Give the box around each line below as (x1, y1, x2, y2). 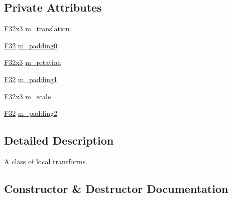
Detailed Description (4, 133, 114, 148)
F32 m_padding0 (4, 40, 58, 50)
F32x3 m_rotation (4, 57, 61, 68)
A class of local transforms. (4, 156, 88, 166)
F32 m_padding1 (4, 74, 58, 84)
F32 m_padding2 (4, 108, 58, 118)
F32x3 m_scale (4, 91, 51, 101)
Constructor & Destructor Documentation (4, 180, 228, 196)
